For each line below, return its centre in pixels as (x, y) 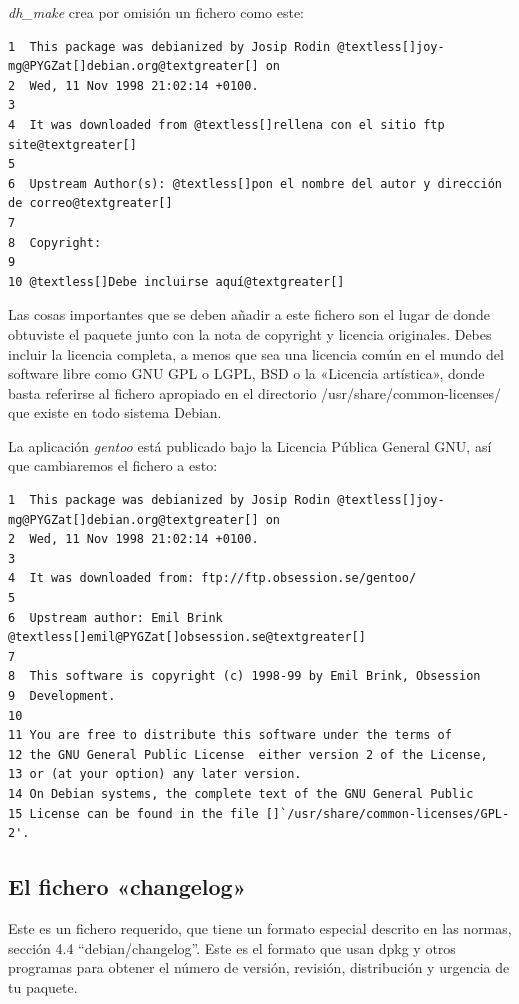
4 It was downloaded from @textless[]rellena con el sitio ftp (226, 124)
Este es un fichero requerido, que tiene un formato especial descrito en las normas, (260, 927)
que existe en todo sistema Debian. (115, 412)
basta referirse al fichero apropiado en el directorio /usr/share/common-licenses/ (255, 392)
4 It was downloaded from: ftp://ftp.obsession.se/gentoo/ (212, 578)
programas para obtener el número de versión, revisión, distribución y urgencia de (259, 967)
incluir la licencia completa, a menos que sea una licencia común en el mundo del (256, 353)
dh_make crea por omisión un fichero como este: (156, 12)
